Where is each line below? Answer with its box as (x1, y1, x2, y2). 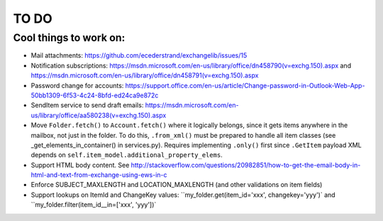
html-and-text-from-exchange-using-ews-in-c (30, 171, 167, 179)
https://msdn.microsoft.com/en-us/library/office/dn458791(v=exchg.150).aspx (30, 71, 259, 80)
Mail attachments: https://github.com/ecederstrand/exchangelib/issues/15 (30, 51, 248, 60)
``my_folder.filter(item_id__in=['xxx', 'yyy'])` (30, 200, 157, 209)
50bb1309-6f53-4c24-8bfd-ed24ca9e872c (30, 91, 159, 99)
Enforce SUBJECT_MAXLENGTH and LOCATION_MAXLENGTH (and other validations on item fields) (30, 180, 323, 189)
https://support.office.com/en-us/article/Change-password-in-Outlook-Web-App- (125, 81, 365, 90)
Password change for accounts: (30, 81, 124, 90)
